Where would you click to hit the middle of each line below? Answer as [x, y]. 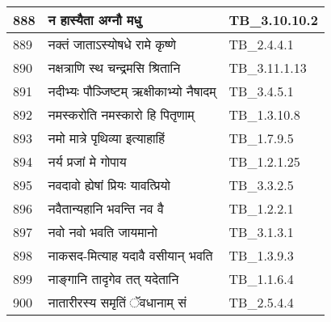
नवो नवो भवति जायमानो [103, 232]
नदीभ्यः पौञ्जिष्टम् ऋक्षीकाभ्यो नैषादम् [132, 91]
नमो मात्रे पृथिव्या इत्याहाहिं [107, 138]
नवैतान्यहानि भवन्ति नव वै [106, 208]
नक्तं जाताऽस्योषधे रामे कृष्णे [112, 44]
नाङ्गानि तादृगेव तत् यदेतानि [113, 279]
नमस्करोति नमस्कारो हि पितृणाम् [121, 114]
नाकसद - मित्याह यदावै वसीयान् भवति [130, 255]
